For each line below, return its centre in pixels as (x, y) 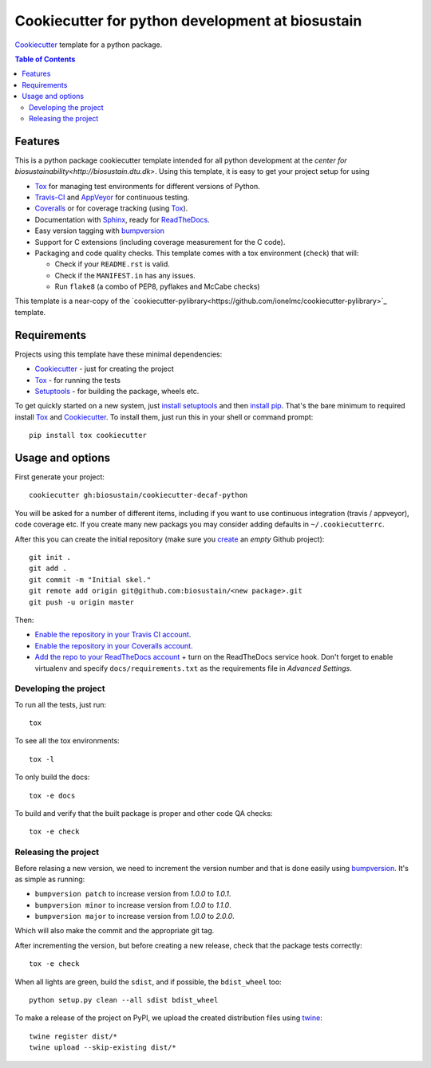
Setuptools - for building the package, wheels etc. (117, 391)
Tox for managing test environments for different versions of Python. (147, 186)
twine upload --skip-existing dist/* (103, 1048)
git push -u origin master (82, 602)
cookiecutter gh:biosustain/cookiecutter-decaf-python (138, 495)
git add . (48, 569)
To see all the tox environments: (67, 741)
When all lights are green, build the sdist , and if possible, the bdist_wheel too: (148, 982)
